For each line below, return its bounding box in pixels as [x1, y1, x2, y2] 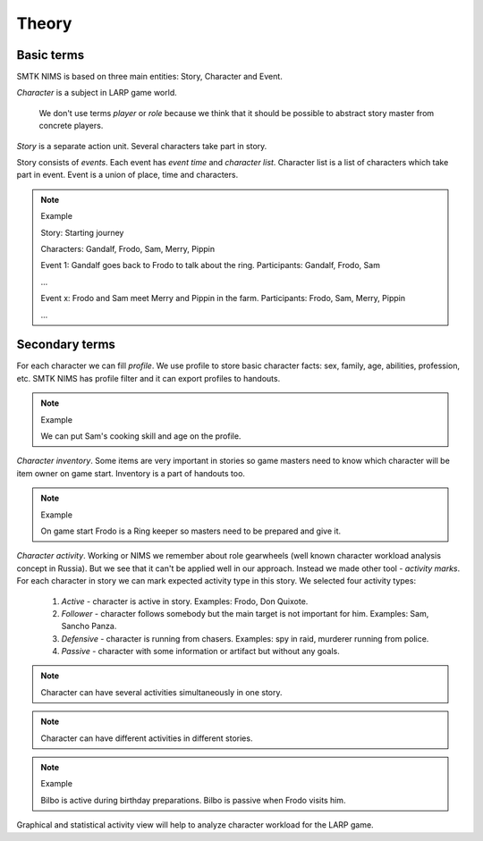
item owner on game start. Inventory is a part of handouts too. [16, 467, 246, 478]
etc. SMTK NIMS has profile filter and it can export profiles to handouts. [16, 373, 281, 383]
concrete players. [38, 121, 104, 131]
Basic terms [16, 47, 85, 63]
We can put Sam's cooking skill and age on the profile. [40, 431, 241, 442]
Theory [16, 13, 72, 33]
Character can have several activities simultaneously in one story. [40, 686, 283, 697]
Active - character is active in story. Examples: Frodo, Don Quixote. [61, 595, 309, 607]
